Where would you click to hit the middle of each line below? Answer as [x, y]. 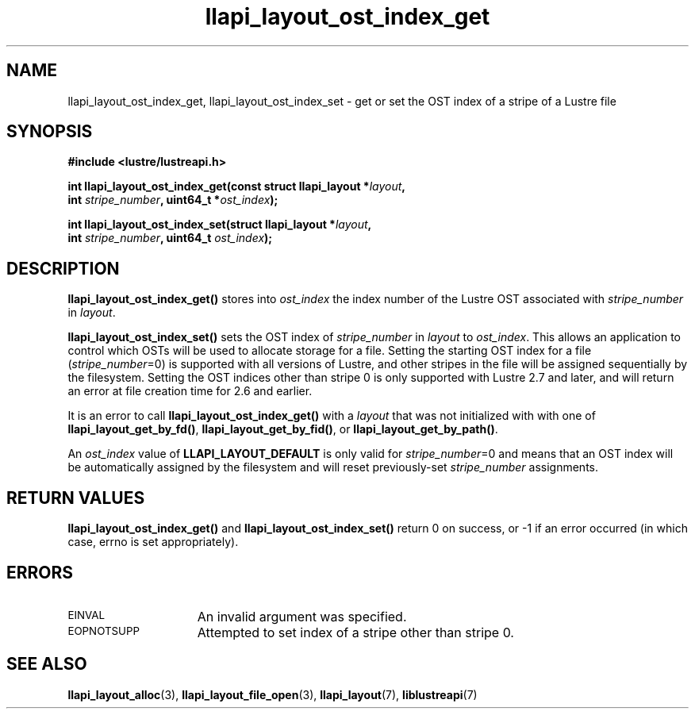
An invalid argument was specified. [302, 616]
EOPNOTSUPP [104, 630]
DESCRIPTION [63, 268]
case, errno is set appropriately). [153, 542]
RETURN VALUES [76, 498]
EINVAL [86, 615]
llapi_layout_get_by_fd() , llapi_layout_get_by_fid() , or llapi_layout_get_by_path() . [283, 429]
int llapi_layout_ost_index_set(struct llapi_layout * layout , [220, 225]
